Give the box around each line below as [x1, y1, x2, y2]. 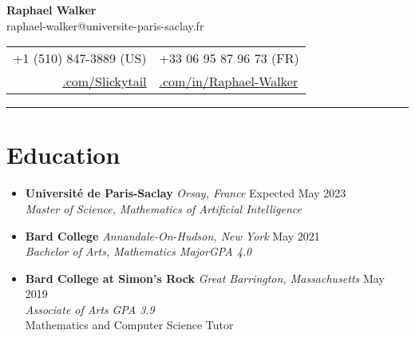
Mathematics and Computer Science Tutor [25, 316, 234, 333]
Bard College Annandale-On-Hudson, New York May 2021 [25, 227, 320, 244]
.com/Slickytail [62, 72, 147, 91]
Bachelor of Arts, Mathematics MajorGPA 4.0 [25, 243, 252, 260]
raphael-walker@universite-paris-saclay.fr [6, 17, 204, 34]
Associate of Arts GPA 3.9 [25, 300, 155, 317]
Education [6, 138, 121, 171]
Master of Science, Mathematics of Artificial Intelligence [25, 200, 302, 217]
